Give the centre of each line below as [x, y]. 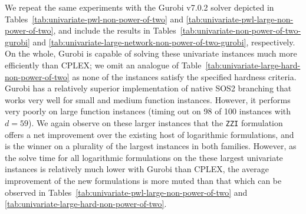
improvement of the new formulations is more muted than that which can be [143, 180]
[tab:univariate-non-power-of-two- [241, 30]
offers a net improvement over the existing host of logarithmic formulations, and [149, 134]
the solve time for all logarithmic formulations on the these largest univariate [144, 157]
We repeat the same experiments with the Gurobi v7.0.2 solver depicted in [139, 7]
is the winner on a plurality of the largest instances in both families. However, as [151, 146]
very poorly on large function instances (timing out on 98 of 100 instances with [148, 111]
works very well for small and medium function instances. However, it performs [148, 99]
